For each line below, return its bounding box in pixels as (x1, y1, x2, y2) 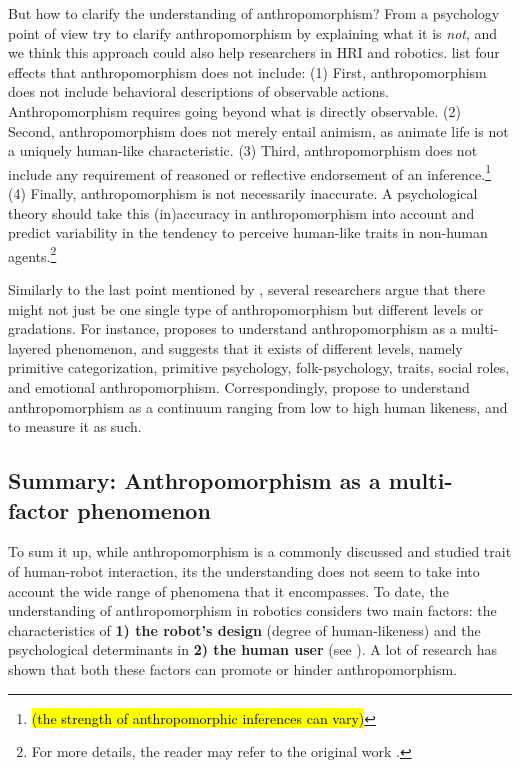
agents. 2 (8, 242, 57, 266)
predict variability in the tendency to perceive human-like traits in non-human (8, 222, 488, 243)
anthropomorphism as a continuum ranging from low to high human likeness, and (8, 396, 508, 417)
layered (8, 337, 52, 358)
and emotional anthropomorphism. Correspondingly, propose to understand (8, 377, 470, 397)
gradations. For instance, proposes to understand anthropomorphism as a (8, 318, 457, 339)
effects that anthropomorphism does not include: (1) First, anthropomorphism (8, 61, 487, 82)
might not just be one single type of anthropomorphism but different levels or (8, 298, 484, 319)
